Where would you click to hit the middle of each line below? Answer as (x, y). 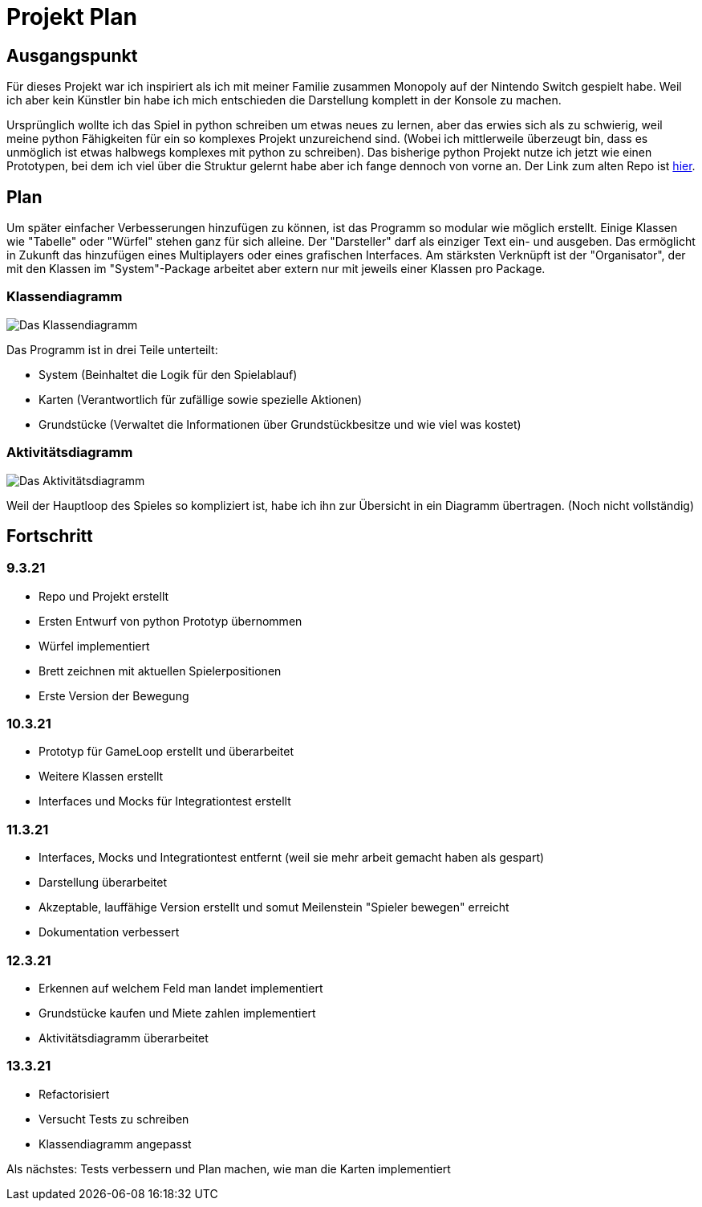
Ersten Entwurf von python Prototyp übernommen (170, 621)
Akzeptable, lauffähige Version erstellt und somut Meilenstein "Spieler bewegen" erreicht (274, 907)
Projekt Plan (72, 17)
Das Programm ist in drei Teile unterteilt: (112, 349)
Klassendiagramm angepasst (115, 1144)
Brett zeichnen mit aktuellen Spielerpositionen (160, 671)
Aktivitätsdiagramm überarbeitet (124, 1038)
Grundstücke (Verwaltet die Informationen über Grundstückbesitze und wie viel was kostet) (280, 424)
